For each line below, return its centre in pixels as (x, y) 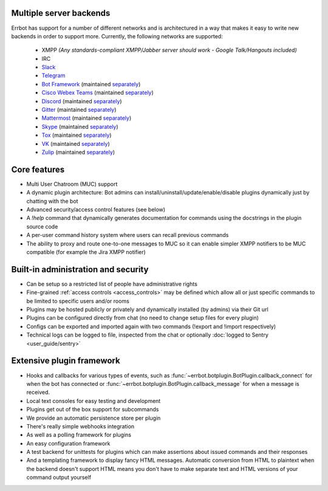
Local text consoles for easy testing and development (94, 400)
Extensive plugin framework (66, 361)
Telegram (53, 75)
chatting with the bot (52, 201)
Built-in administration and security (80, 270)
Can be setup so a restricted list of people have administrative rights (112, 284)
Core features (38, 169)
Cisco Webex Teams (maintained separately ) (98, 93)
